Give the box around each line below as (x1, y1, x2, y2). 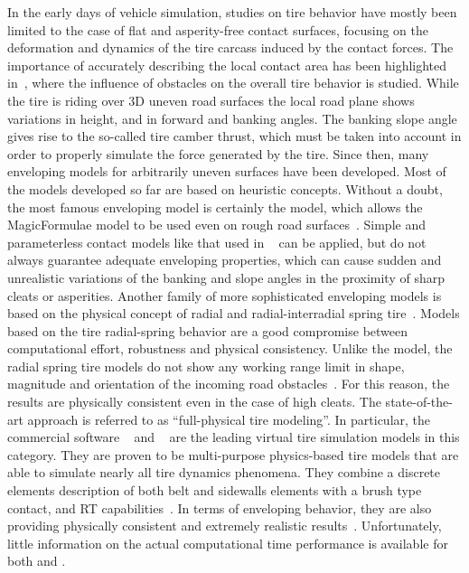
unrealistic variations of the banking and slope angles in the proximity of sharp (7, 268, 445, 286)
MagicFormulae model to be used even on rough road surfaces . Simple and (7, 215, 426, 234)
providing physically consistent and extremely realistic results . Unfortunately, (7, 516, 442, 535)
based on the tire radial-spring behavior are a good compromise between (7, 321, 408, 340)
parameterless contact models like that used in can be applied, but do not (7, 232, 427, 251)
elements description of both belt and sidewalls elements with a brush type (7, 481, 422, 500)
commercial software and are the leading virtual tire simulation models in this (7, 427, 460, 446)
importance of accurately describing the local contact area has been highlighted (7, 55, 447, 74)
